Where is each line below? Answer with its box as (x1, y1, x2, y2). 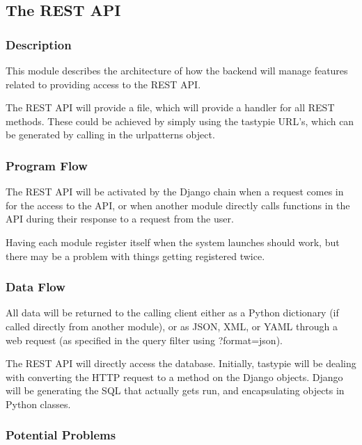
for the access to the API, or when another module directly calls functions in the (6, 197, 350, 212)
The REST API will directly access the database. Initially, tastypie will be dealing (6, 356, 356, 371)
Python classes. (6, 396, 71, 411)
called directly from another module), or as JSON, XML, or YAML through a (6, 318, 338, 333)
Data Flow (6, 278, 65, 296)
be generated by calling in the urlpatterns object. (6, 127, 215, 142)
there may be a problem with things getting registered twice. (6, 248, 265, 263)
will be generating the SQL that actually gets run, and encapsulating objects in (6, 383, 345, 398)
